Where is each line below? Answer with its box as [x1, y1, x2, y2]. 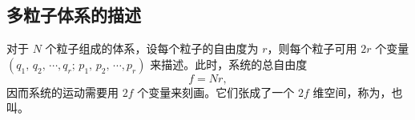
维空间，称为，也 [312, 83, 403, 100]
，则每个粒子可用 [267, 40, 357, 57]
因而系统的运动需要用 [6, 83, 119, 100]
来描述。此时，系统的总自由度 [150, 55, 308, 72]
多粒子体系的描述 [6, 2, 141, 27]
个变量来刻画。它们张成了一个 [137, 83, 295, 100]
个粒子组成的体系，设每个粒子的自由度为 [45, 40, 259, 57]
